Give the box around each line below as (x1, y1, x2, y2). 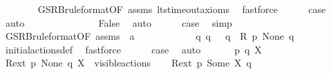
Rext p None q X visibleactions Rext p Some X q (5, 56, 252, 70)
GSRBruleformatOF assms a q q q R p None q (5, 29, 294, 43)
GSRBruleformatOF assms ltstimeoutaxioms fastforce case (37, 2, 326, 16)
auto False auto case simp (5, 15, 232, 29)
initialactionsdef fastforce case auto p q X (5, 42, 262, 56)
